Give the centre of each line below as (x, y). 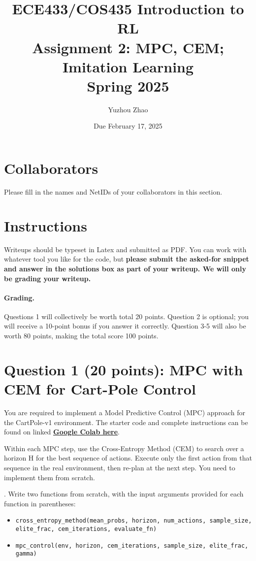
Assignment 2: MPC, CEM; (128, 47)
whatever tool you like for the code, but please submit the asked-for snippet (127, 259)
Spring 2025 (128, 85)
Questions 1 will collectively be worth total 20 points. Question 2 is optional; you (127, 316)
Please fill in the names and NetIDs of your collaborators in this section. (113, 192)
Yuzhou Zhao (128, 109)
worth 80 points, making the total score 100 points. (81, 336)
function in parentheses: (40, 503)
